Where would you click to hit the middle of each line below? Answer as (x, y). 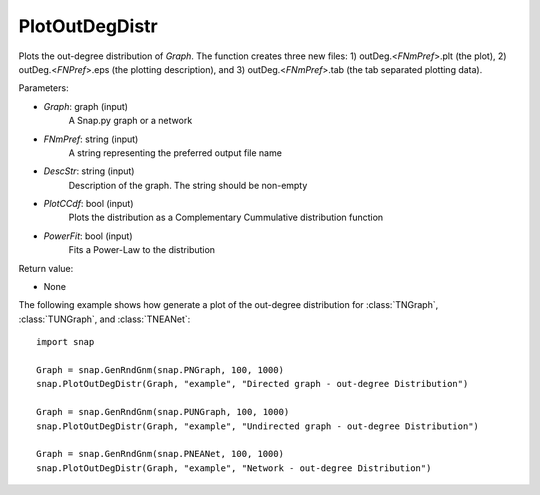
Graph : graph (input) (86, 106)
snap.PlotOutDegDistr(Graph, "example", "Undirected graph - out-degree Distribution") (258, 426)
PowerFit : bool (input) (88, 236)
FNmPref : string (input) (91, 139)
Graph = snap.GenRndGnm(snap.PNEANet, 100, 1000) (160, 454)
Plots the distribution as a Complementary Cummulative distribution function (226, 217)
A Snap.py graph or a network (130, 121)
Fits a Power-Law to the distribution (141, 250)
